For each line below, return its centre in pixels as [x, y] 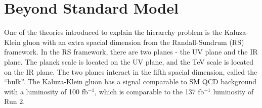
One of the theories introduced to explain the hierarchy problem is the [113, 32]
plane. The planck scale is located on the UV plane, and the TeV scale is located [129, 61]
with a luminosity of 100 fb [46, 91]
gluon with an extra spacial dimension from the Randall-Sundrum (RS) [134, 42]
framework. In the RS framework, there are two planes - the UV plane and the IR [131, 52]
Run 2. [15, 101]
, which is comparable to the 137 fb [149, 91]
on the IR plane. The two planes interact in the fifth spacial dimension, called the [131, 71]
